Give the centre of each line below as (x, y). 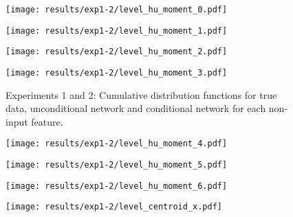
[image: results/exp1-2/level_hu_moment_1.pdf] (117, 31)
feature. (47, 121)
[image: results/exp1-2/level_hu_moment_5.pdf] (117, 165)
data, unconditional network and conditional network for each (136, 108)
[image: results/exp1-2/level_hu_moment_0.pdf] (117, 10)
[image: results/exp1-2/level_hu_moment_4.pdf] (117, 144)
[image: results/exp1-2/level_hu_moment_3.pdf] (117, 72)
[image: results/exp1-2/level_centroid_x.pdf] (114, 207)
